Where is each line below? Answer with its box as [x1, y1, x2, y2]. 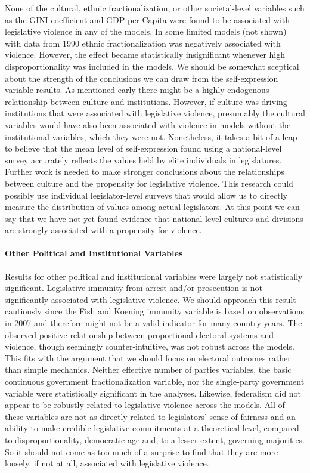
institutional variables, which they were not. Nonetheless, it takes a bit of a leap [5, 130, 297, 143]
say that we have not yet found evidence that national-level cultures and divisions [5, 212, 303, 224]
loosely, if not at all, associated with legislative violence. [5, 457, 209, 469]
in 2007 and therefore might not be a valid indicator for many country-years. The [5, 317, 302, 329]
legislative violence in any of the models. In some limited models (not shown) [5, 25, 287, 38]
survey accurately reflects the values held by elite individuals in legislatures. [5, 153, 282, 166]
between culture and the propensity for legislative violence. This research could [5, 177, 293, 189]
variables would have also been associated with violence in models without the [5, 118, 291, 131]
